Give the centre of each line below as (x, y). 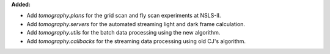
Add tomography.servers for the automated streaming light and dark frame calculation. (136, 24)
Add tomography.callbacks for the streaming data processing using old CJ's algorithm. (136, 41)
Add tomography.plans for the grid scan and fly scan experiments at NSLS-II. (124, 16)
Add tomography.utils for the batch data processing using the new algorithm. (123, 33)
